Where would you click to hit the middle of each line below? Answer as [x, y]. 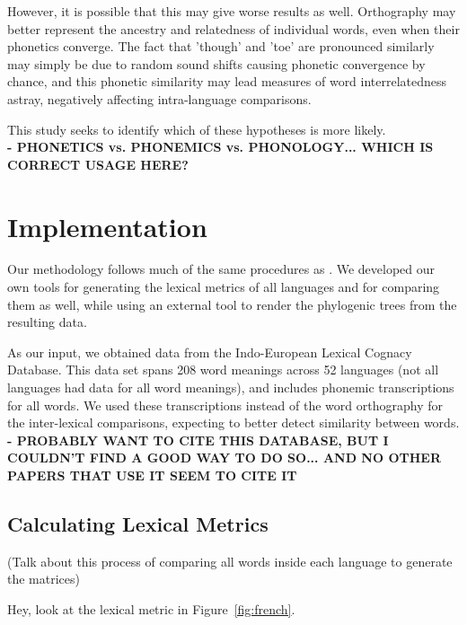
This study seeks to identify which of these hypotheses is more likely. [197, 129]
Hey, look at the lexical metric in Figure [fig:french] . [151, 608]
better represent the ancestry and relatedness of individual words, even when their [233, 28]
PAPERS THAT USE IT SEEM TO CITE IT [152, 475]
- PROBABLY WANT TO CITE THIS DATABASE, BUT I [198, 440]
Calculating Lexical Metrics [138, 523]
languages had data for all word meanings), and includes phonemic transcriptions [231, 387]
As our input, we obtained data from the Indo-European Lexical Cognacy [210, 352]
